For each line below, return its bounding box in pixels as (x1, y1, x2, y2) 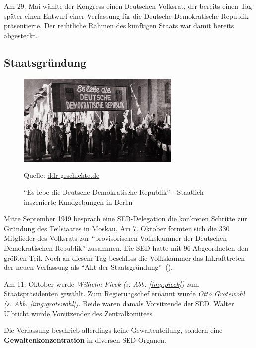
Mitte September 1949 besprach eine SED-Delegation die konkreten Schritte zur (4, 213, 247, 224)
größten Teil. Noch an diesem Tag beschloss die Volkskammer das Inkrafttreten (4, 252, 245, 262)
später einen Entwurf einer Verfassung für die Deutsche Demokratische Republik (4, 10, 249, 21)
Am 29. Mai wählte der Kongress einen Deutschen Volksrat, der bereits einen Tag (4, 1, 252, 11)
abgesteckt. (4, 30, 38, 40)
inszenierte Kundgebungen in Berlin (24, 196, 133, 207)
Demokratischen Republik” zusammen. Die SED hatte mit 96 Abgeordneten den (4, 242, 248, 253)
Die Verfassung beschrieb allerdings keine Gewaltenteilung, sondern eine (4, 325, 223, 335)
